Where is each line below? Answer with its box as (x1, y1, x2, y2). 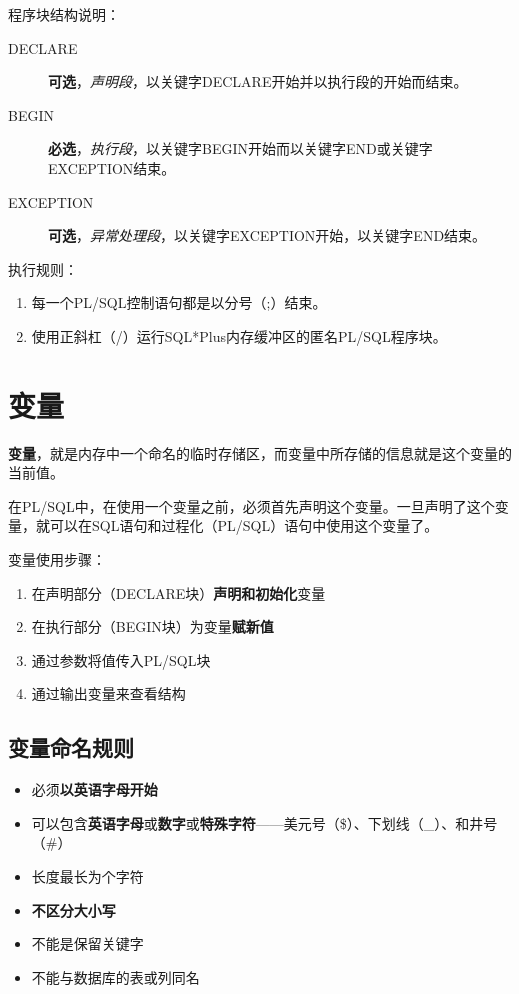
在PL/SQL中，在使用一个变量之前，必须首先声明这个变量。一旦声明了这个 (8, 495, 495, 516)
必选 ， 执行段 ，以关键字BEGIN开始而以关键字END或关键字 (48, 138, 433, 159)
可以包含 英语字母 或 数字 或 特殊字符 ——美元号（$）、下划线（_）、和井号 (31, 812, 498, 833)
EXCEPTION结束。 (48, 157, 176, 178)
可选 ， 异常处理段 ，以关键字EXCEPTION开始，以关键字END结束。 (48, 225, 487, 246)
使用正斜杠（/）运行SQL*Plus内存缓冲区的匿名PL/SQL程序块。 (31, 325, 447, 346)
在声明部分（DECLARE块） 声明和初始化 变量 (31, 582, 326, 603)
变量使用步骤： (8, 549, 106, 570)
